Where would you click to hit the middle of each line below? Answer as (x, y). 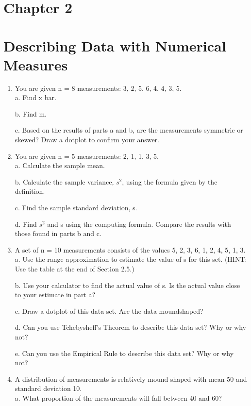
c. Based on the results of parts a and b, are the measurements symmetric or (129, 130)
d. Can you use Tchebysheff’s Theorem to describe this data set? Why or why (130, 327)
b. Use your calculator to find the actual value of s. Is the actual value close (127, 285)
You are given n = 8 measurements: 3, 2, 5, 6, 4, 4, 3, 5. (98, 88)
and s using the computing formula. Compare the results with (139, 224)
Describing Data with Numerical (115, 45)
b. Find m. (31, 113)
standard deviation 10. (48, 388)
